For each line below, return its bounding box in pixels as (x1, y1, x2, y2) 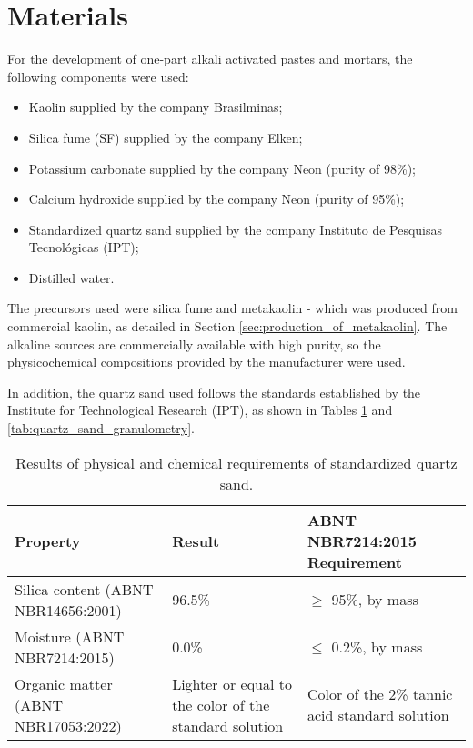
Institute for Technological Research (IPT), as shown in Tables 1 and (7, 400, 393, 419)
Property (15, 530, 81, 551)
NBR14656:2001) (15, 599, 122, 621)
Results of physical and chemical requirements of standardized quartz (15, 451, 458, 473)
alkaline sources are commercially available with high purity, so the (7, 334, 381, 353)
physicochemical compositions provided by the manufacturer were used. (7, 352, 406, 371)
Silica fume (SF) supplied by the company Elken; (28, 127, 303, 147)
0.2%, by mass (331, 636, 423, 658)
